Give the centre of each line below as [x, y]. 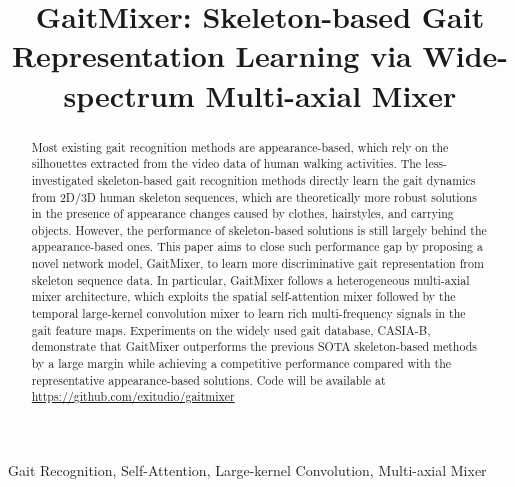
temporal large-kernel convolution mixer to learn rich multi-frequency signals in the [248, 313]
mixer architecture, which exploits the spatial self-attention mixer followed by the [243, 296]
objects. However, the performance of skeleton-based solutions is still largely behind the [259, 229]
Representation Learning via [211, 55]
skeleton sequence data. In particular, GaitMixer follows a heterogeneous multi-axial [250, 279]
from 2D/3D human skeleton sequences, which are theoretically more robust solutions [254, 196]
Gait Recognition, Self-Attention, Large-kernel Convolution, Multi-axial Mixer [247, 470]
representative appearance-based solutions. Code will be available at [208, 379]
